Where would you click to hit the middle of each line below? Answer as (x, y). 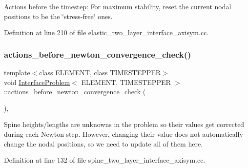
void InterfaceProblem (37, 82)
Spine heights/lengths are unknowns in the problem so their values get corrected (124, 124)
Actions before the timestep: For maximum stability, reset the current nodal (118, 6)
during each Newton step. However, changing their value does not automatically (124, 134)
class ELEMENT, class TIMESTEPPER (100, 72)
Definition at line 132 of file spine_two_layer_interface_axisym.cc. (105, 160)
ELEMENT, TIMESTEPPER (126, 82)
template (17, 72)
